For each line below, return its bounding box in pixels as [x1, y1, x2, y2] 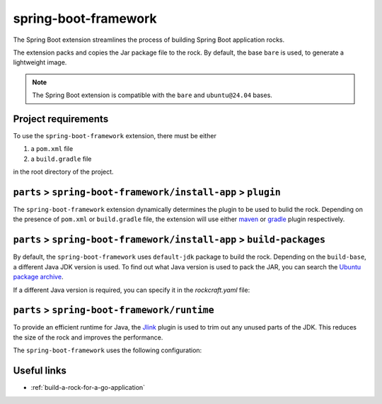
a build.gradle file [30, 155, 92, 163]
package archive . [13, 273, 64, 281]
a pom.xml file [30, 145, 74, 153]
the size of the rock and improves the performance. [13, 333, 163, 342]
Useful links [13, 365, 67, 377]
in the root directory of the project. [13, 167, 114, 176]
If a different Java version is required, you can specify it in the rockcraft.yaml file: [13, 286, 250, 294]
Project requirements [13, 113, 109, 125]
